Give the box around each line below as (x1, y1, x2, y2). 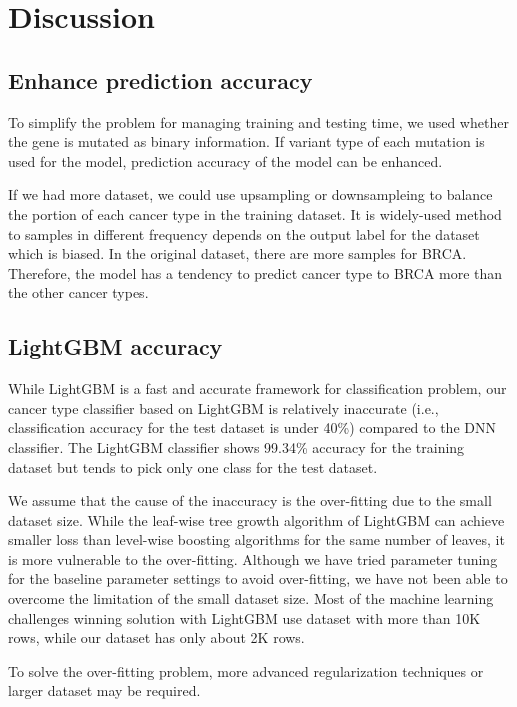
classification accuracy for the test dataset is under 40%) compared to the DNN (8, 417, 496, 438)
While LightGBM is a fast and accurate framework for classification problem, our (8, 378, 507, 399)
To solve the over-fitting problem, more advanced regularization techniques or (8, 660, 484, 681)
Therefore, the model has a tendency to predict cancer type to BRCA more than (8, 262, 503, 283)
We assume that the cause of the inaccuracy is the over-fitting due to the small (8, 490, 492, 511)
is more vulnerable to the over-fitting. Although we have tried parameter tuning (8, 548, 498, 569)
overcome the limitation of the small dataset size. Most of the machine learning (8, 588, 494, 609)
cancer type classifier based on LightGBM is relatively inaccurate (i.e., (8, 397, 439, 418)
